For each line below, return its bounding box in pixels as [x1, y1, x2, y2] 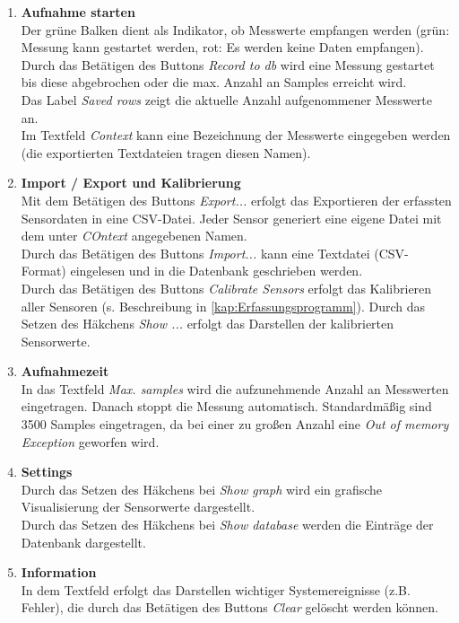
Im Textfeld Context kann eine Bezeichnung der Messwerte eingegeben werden [21, 126, 451, 145]
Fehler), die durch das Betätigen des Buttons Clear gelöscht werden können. [21, 598, 438, 617]
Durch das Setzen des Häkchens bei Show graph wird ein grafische [21, 479, 383, 498]
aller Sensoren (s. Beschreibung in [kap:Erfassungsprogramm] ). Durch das [21, 296, 426, 315]
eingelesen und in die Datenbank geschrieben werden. [70, 261, 363, 280]
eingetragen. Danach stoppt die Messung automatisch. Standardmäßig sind [21, 397, 432, 416]
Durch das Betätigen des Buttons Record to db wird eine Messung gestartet [21, 55, 435, 74]
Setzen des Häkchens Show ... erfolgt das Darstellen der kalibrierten [21, 314, 394, 333]
